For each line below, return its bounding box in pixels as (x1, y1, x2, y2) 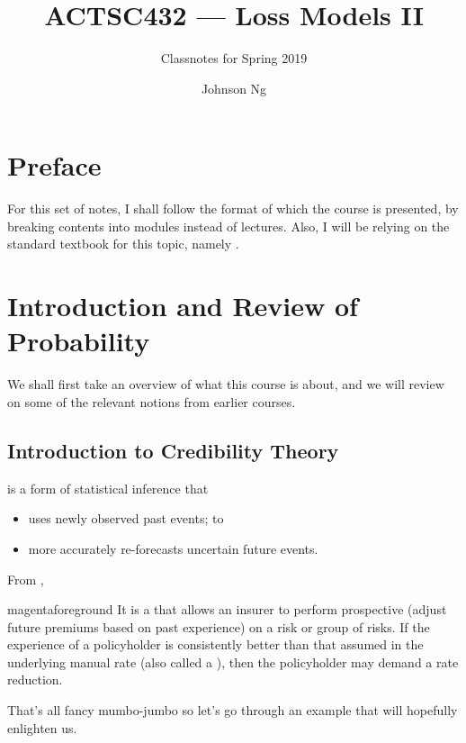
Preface (7, 147, 102, 184)
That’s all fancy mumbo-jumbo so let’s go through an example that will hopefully (7, 701, 458, 720)
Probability (7, 322, 150, 359)
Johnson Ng (201, 78, 267, 97)
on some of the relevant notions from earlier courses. (7, 392, 296, 411)
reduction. (7, 670, 63, 689)
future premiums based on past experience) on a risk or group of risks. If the (7, 617, 430, 636)
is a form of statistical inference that (7, 478, 209, 497)
